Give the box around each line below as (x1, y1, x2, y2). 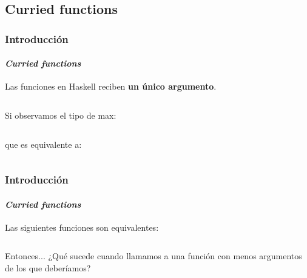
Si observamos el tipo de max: (5, 109, 116, 122)
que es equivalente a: (5, 137, 82, 150)
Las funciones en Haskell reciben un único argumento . (5, 80, 217, 93)
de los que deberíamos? (5, 262, 91, 274)
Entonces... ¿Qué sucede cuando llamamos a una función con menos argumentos (5, 250, 302, 262)
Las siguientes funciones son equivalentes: (5, 220, 159, 233)
